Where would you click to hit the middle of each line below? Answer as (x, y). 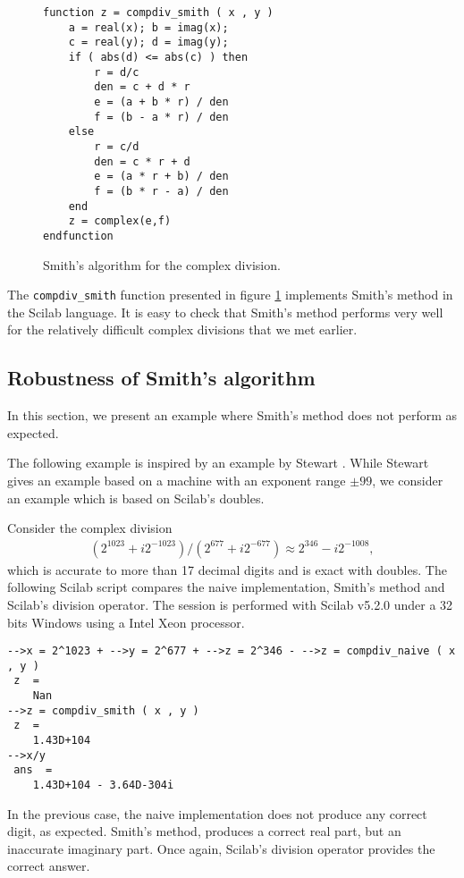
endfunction (78, 236)
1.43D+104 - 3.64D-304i (103, 785)
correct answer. (49, 866)
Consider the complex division (90, 528)
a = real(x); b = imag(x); (148, 27)
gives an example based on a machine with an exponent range (177, 480)
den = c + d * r (142, 87)
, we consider (408, 480)
